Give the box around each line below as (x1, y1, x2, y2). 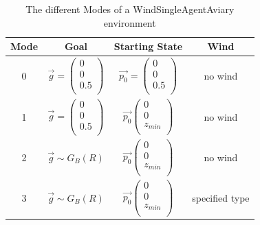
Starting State (113, 39, 183, 54)
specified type (192, 190, 250, 204)
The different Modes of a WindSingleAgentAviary (25, 2, 235, 16)
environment (103, 15, 156, 29)
